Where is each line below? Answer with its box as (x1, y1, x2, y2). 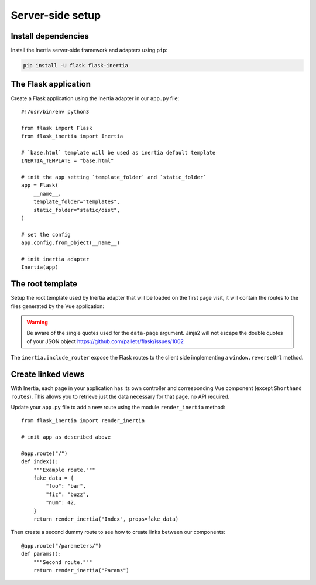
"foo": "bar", (46, 483, 87, 490)
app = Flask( (21, 182, 59, 189)
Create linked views (11, 370, 85, 379)
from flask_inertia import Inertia (21, 133, 123, 140)
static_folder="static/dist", (33, 207, 120, 213)
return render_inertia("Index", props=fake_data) (33, 515, 178, 522)
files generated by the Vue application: (11, 302, 105, 310)
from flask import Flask (21, 125, 92, 131)
